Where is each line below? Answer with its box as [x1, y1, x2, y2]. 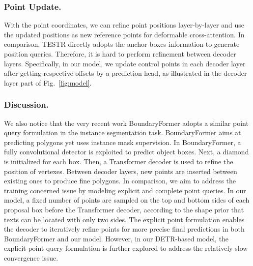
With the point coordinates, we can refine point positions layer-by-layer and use [4, 20, 244, 30]
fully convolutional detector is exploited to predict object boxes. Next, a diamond [4, 147, 249, 157]
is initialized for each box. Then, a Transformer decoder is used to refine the [4, 156, 233, 166]
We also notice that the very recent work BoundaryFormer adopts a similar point [4, 118, 249, 128]
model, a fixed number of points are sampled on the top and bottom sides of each [4, 195, 250, 205]
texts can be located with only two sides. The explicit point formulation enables [4, 214, 245, 224]
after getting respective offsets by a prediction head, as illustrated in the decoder [4, 68, 247, 78]
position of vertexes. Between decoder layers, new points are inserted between [4, 166, 237, 176]
